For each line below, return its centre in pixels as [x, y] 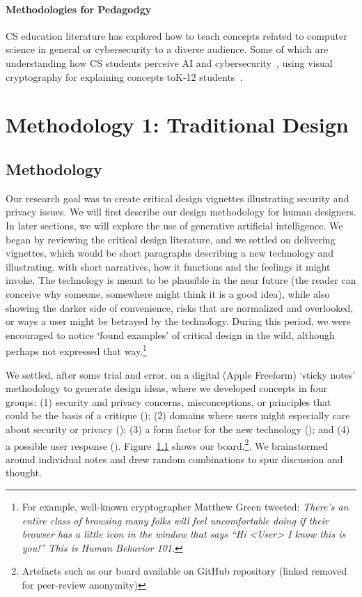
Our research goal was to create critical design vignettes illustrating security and [178, 198]
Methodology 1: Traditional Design [177, 124]
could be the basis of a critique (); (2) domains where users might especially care [178, 415]
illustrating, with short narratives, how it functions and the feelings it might [168, 266]
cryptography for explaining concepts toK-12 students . [124, 76]
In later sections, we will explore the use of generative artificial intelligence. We [174, 225]
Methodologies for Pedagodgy [79, 9]
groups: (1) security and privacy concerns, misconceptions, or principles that [168, 401]
